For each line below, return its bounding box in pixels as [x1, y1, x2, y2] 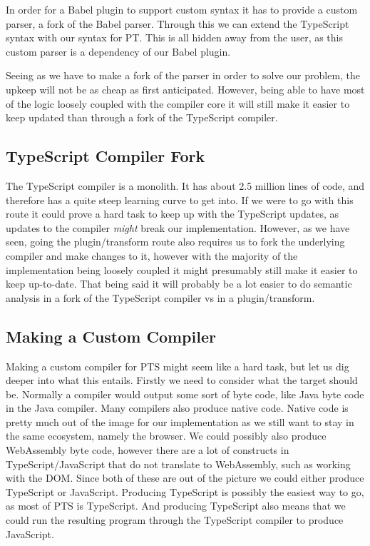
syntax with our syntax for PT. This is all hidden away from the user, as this [6, 30, 344, 45]
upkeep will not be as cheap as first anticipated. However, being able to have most [6, 81, 365, 96]
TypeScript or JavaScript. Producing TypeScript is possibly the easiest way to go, [6, 484, 364, 499]
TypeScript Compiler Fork [6, 145, 205, 167]
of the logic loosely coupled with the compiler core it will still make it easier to [6, 96, 350, 111]
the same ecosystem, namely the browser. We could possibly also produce [6, 428, 327, 443]
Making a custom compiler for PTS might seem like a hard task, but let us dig [6, 358, 349, 373]
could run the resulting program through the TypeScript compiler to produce [6, 512, 344, 527]
